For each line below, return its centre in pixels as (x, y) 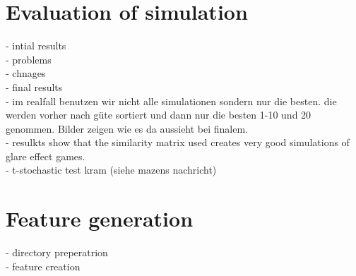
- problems (29, 59)
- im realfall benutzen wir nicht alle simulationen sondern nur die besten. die (171, 101)
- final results (34, 86)
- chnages (26, 73)
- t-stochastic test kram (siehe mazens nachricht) (111, 170)
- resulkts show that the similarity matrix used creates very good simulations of (178, 142)
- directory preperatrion (57, 252)
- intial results (36, 46)
